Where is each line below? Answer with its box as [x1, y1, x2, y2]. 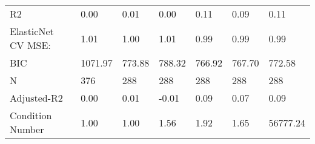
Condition [10, 108, 52, 122]
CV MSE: [10, 38, 51, 52]
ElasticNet [10, 24, 54, 38]
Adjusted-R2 [10, 91, 63, 105]
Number [10, 122, 44, 136]
